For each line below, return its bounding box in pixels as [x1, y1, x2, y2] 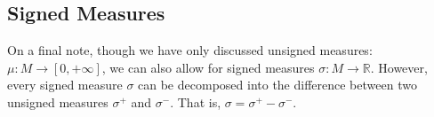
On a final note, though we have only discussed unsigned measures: [7, 41, 373, 59]
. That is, [170, 92, 221, 111]
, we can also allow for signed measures [101, 58, 315, 76]
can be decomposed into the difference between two [138, 75, 417, 94]
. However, [370, 58, 428, 76]
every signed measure [7, 75, 123, 94]
